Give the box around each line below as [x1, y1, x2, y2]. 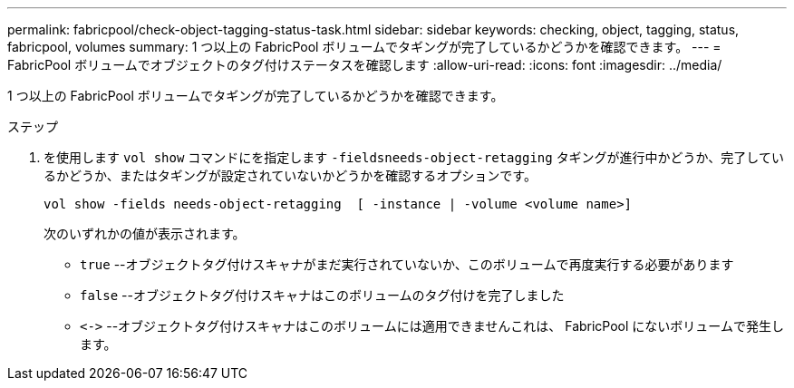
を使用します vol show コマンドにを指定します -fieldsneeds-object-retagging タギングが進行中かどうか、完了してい [44, 150, 784, 165]
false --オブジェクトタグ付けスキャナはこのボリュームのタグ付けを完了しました [80, 287, 565, 303]
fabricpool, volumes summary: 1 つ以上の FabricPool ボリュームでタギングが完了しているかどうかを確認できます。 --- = [7, 39, 721, 54]
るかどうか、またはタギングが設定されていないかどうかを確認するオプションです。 [44, 168, 537, 183]
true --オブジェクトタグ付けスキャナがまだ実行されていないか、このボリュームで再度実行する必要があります [80, 257, 734, 272]
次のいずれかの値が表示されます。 [44, 226, 246, 241]
